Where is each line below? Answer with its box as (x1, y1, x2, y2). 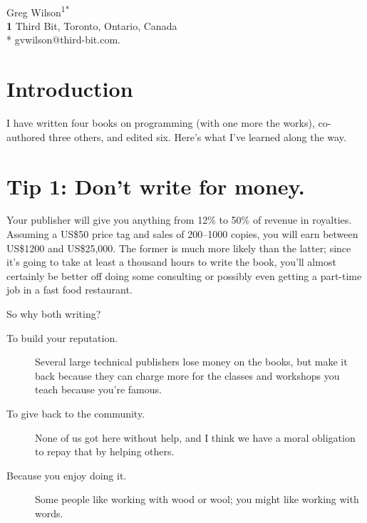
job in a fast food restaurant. (6, 282, 133, 297)
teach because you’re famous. (35, 382, 162, 397)
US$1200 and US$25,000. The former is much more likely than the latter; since (6, 240, 351, 255)
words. (35, 505, 63, 520)
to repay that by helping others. (35, 444, 175, 459)
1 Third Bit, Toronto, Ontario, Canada (6, 18, 177, 33)
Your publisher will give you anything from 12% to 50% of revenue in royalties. (6, 212, 352, 227)
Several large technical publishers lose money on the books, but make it (35, 354, 348, 369)
